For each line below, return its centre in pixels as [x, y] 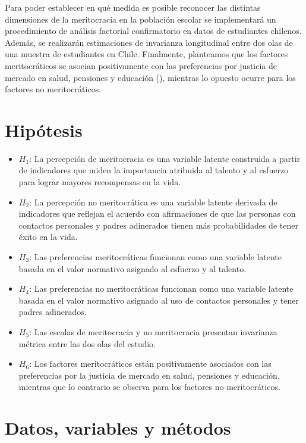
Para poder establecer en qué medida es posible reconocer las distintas [133, 7]
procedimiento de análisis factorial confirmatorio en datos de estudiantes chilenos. [153, 31]
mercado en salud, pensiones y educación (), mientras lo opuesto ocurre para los [150, 77]
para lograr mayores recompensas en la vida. [100, 182]
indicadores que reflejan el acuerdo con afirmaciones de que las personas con [157, 213]
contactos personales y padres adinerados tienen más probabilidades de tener [158, 225]
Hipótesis [44, 130]
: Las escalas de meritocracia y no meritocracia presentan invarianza [153, 332]
